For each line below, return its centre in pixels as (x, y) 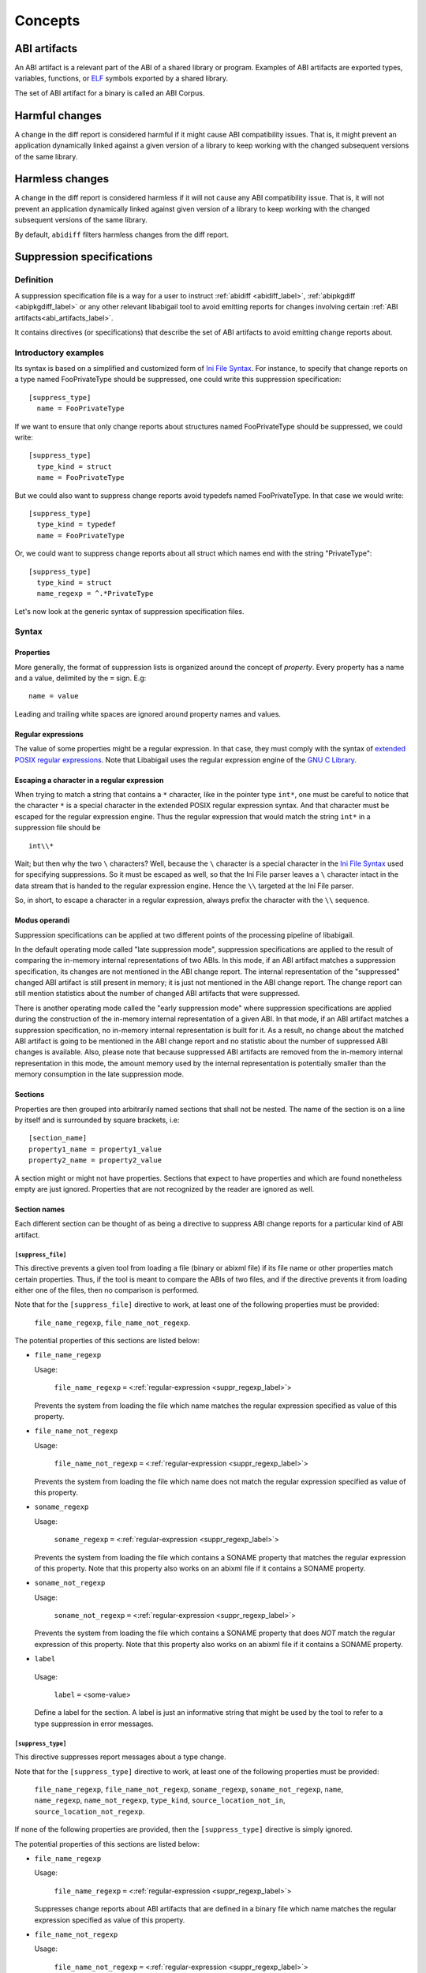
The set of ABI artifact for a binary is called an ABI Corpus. (110, 93)
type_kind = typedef (77, 524)
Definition (34, 280)
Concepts (47, 21)
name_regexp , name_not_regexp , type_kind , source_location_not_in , (160, 1800)
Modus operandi (42, 920)
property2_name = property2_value (95, 1161)
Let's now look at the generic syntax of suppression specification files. (129, 611)
